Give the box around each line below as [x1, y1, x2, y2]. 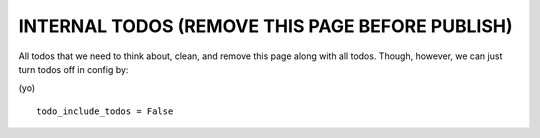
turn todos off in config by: [18, 63, 129, 75]
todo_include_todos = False [36, 105, 174, 117]
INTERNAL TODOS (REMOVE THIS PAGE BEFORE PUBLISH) [18, 15, 514, 37]
